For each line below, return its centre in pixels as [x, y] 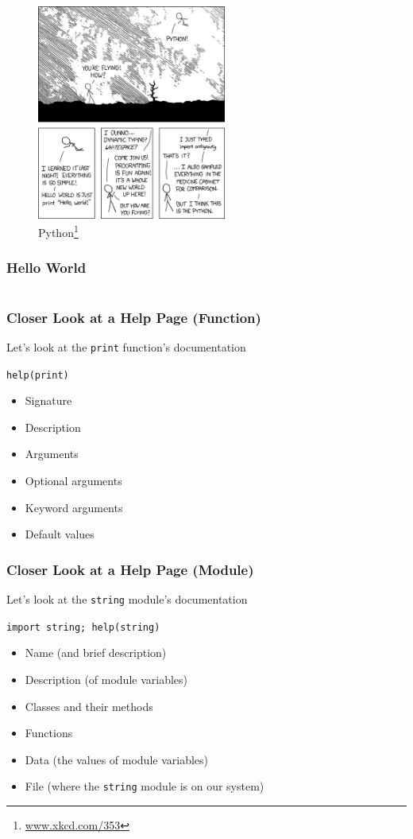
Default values [60, 534]
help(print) [38, 375]
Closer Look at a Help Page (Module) [130, 569]
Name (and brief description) [96, 653]
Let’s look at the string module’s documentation [127, 599]
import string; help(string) [83, 627]
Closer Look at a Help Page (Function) [134, 317]
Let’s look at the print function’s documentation [126, 346]
